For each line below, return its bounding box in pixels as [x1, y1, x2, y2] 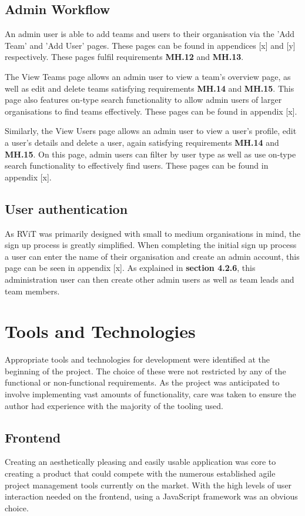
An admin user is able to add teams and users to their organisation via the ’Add [5, 28, 294, 40]
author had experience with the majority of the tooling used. [5, 399, 224, 411]
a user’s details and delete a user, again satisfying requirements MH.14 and [5, 136, 279, 148]
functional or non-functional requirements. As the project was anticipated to [5, 376, 280, 388]
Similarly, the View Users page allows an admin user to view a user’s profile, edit [5, 125, 297, 137]
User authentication [5, 199, 128, 217]
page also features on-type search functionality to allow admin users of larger [5, 93, 282, 106]
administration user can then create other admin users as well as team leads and [5, 273, 294, 285]
